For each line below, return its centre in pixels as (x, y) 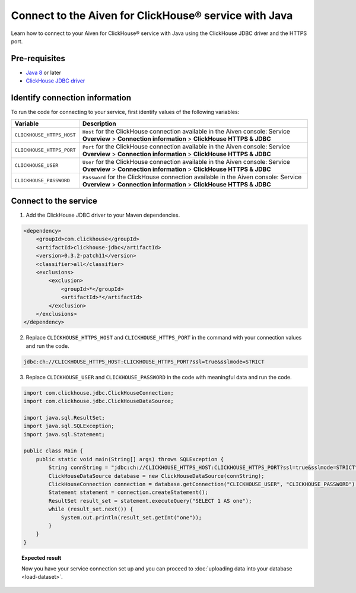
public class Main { (53, 451)
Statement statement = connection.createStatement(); (128, 492)
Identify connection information (71, 98)
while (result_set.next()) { (91, 509)
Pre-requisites (38, 58)
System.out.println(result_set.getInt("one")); (131, 517)
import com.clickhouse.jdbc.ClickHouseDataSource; (99, 401)
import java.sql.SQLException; (69, 426)
